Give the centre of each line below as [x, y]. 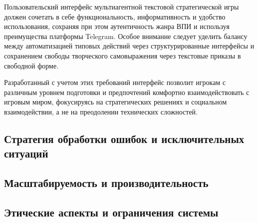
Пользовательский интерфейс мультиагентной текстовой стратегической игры [122, 6]
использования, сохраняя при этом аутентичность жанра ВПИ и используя [117, 26]
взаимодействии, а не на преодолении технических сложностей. [101, 111]
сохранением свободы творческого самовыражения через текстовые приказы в [123, 55]
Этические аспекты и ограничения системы [111, 212]
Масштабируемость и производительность [106, 183]
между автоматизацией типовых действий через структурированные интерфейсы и [129, 46]
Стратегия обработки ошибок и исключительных [124, 138]
